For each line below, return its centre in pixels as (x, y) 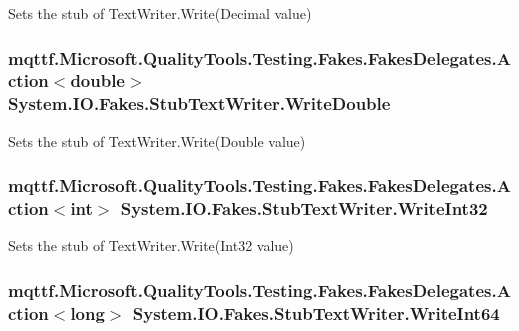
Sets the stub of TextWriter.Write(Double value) (157, 140)
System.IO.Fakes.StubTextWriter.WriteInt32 (304, 208)
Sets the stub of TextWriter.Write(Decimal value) (160, 13)
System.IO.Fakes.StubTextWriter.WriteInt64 (316, 312)
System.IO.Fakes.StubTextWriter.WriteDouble (199, 103)
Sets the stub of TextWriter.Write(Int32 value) (151, 245)
